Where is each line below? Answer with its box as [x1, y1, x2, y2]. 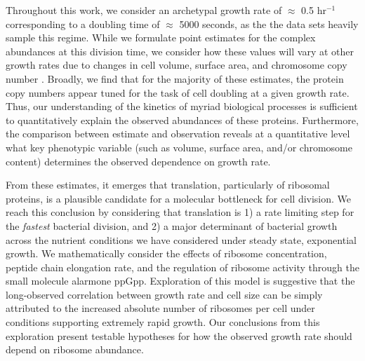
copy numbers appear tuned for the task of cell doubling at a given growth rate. [6, 85, 350, 100]
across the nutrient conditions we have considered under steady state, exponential [6, 232, 357, 247]
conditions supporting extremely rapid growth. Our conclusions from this [6, 315, 320, 329]
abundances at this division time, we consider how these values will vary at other [6, 43, 354, 58]
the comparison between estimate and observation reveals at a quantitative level [6, 126, 350, 141]
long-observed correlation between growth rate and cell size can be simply [6, 287, 323, 301]
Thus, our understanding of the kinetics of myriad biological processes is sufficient [6, 99, 358, 114]
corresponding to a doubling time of [6, 16, 160, 31]
